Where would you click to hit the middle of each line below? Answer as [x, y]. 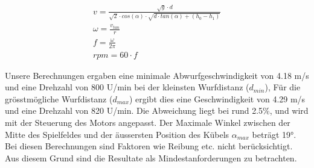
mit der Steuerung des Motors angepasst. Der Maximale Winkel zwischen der [148, 123]
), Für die [283, 87]
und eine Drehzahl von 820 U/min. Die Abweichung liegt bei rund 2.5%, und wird [157, 110]
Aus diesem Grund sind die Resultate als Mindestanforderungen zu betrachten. [151, 157]
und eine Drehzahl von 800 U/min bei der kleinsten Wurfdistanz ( [127, 87]
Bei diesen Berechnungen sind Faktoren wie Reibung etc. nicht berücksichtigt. [149, 146]
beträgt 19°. [274, 134]
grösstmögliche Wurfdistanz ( [59, 98]
